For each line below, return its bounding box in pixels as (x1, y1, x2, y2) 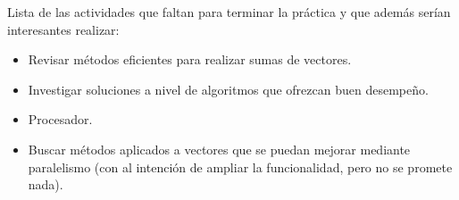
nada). (28, 175, 63, 194)
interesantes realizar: (7, 20, 120, 38)
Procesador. (28, 110, 93, 129)
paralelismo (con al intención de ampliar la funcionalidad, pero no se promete (28, 157, 453, 176)
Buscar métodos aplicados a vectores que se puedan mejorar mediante (28, 139, 411, 158)
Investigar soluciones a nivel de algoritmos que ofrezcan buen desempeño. (28, 79, 429, 98)
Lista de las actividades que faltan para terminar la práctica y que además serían (7, 3, 451, 21)
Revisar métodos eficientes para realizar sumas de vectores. (28, 50, 352, 69)
